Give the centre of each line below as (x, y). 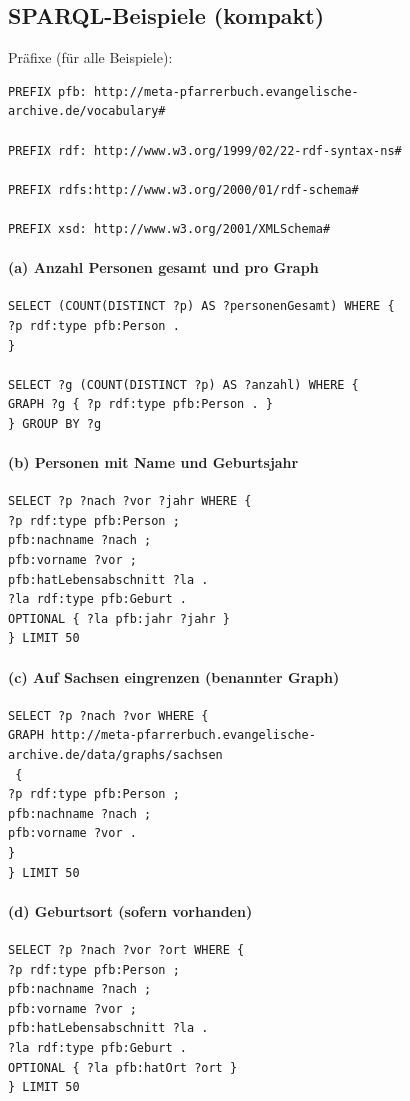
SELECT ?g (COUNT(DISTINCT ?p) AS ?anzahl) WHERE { (183, 384)
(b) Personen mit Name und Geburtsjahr (153, 462)
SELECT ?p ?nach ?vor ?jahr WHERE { (130, 501)
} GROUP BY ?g (55, 423)
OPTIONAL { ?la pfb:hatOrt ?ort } (123, 1067)
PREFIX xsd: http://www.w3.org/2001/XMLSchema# (169, 228)
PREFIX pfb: (47, 91)
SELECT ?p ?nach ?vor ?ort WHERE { (126, 949)
